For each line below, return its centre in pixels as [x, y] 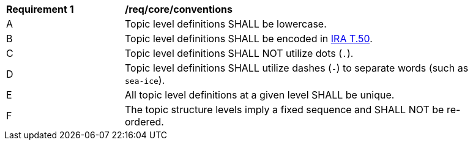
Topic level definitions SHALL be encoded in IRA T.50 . [249, 39]
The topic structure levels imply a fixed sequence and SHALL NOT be [285, 110]
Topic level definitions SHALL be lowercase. [226, 24]
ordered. [144, 122]
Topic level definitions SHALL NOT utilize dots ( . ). [239, 53]
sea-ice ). [145, 80]
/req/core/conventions [179, 9]
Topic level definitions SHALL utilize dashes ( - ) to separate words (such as [297, 68]
